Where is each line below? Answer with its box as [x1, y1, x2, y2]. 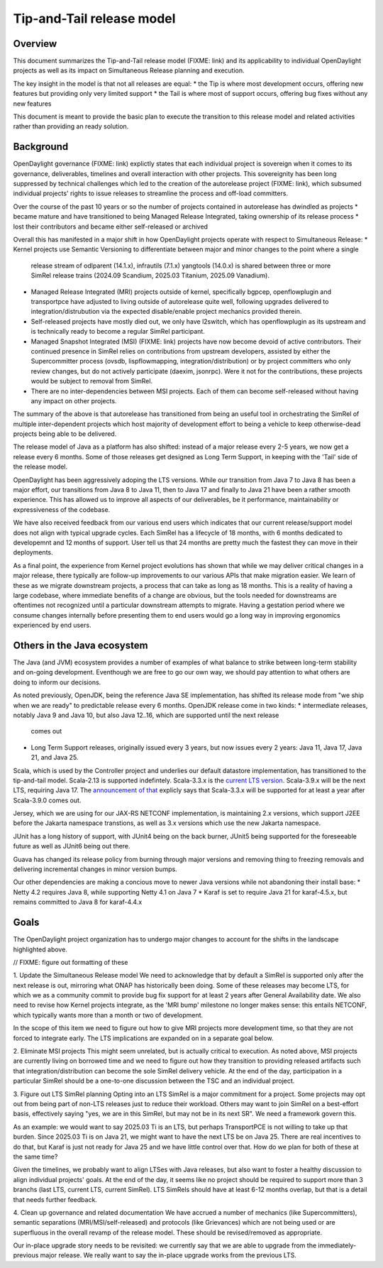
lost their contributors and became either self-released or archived [13, 222, 209, 231]
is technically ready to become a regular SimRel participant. [30, 327, 205, 336]
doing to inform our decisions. [13, 678, 101, 687]
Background [13, 141, 69, 153]
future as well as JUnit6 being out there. [13, 842, 131, 851]
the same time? [13, 1152, 58, 1161]
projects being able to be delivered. [13, 430, 117, 438]
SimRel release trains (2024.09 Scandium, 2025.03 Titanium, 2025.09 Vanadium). [30, 271, 270, 280]
